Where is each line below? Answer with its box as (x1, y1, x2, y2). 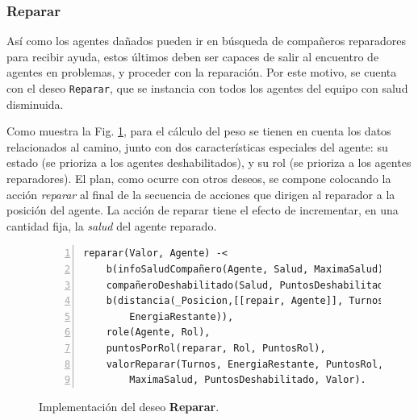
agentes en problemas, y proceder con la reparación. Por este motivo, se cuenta (6, 64, 397, 81)
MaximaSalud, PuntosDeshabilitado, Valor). (129, 374, 366, 386)
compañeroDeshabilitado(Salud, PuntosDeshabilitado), (106, 279, 401, 291)
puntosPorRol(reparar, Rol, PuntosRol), (106, 342, 326, 354)
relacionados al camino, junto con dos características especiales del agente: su (6, 138, 388, 155)
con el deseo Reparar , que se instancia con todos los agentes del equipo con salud (6, 80, 408, 96)
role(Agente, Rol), (106, 326, 211, 339)
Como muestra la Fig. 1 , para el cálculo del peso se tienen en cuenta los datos (6, 123, 391, 139)
